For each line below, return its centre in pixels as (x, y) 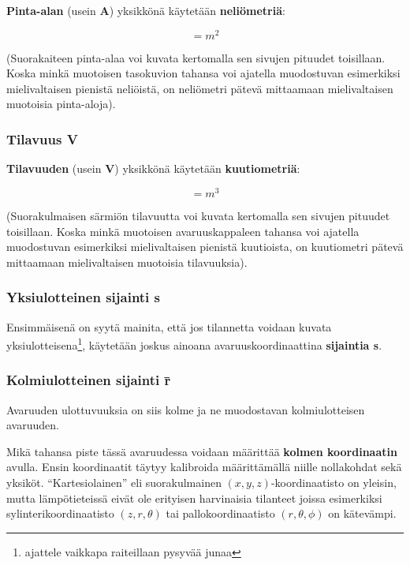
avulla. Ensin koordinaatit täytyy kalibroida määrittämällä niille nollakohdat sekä (204, 467)
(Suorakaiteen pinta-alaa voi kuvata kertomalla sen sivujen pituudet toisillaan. (196, 57)
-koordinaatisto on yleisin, (334, 482)
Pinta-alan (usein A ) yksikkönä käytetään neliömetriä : (146, 10)
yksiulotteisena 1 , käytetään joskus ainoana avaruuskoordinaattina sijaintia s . (194, 344)
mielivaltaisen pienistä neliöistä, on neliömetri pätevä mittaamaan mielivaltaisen (200, 88)
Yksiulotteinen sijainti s (84, 297)
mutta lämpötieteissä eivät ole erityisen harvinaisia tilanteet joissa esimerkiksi (194, 498)
